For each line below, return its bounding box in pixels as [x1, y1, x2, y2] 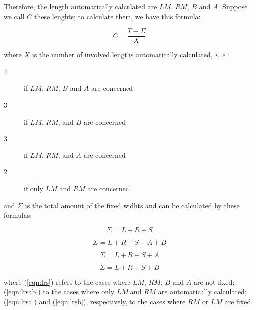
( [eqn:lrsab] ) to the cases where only [4, 286, 115, 297]
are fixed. [224, 296, 253, 306]
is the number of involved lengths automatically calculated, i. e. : [32, 49, 229, 60]
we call [4, 11, 25, 21]
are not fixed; [193, 276, 235, 287]
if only [24, 183, 43, 193]
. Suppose [218, 1, 248, 11]
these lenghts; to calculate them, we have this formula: [34, 11, 201, 21]
